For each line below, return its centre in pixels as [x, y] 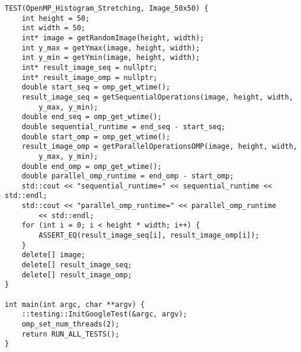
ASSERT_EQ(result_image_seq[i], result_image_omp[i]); [149, 236]
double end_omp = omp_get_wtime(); [92, 166]
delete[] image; [54, 255]
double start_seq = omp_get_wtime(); [96, 87]
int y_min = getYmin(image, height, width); [111, 58]
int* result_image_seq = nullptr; [89, 67]
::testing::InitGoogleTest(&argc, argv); [104, 314]
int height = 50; [56, 18]
